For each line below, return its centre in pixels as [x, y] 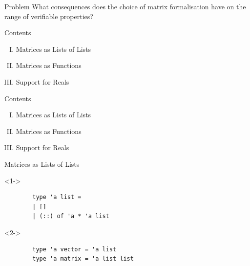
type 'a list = [57, 197]
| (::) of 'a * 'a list [71, 216]
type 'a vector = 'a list [74, 249]
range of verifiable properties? [49, 16]
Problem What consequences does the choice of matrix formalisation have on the [125, 6]
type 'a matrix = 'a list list [83, 259]
